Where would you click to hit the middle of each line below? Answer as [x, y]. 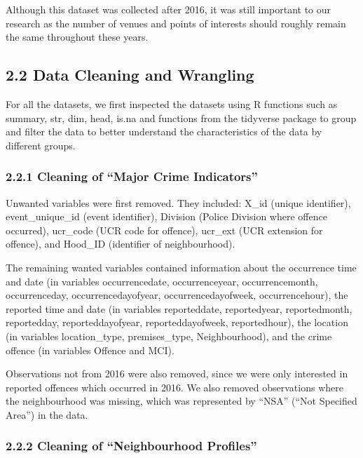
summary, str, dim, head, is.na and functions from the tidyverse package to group [181, 117]
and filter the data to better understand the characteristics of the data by [164, 132]
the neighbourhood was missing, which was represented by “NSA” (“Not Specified [181, 401]
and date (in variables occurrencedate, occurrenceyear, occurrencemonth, [162, 281]
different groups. [41, 145]
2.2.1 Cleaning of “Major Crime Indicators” [132, 176]
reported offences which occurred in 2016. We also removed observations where [174, 387]
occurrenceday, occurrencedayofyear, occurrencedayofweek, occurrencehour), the [177, 295]
